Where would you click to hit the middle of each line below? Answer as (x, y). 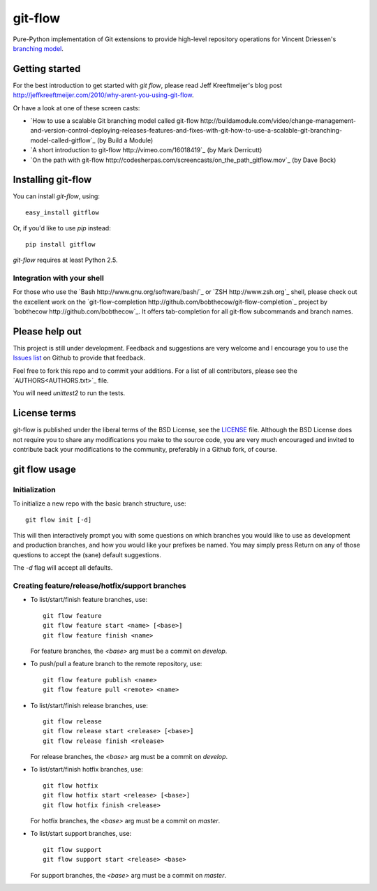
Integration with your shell (58, 278)
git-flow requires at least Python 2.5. (65, 260)
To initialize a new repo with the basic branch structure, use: (99, 503)
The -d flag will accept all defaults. (63, 568)
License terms (45, 413)
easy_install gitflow (62, 212)
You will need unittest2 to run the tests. (69, 393)
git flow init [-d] (59, 520)
